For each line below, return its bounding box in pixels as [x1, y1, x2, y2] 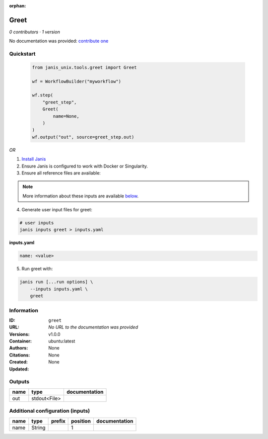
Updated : [9, 366, 29, 372]
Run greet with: [21, 266, 53, 272]
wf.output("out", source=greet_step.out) [32, 134, 134, 140]
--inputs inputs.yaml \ [30, 286, 88, 292]
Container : [9, 338, 32, 344]
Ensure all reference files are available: [21, 170, 101, 176]
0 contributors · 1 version [9, 29, 61, 35]
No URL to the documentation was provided [48, 324, 138, 330]
